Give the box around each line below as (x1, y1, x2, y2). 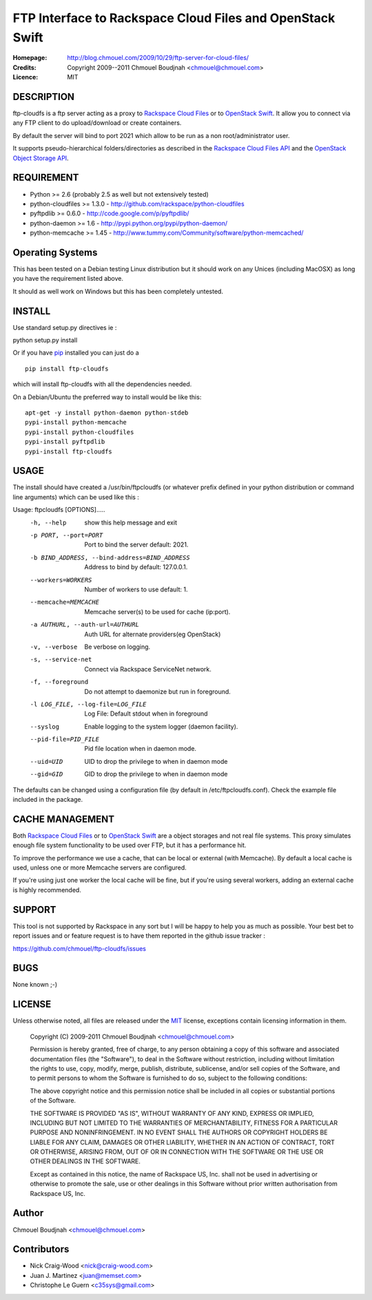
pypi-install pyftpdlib (25, 438, 105, 446)
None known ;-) (12, 981, 58, 989)
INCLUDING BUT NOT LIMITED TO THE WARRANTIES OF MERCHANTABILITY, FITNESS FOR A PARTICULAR (30, 1119, 338, 1127)
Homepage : (12, 54, 48, 62)
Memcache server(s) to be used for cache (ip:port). (84, 607, 231, 615)
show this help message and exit (84, 518, 177, 526)
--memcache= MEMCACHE (30, 598, 100, 607)
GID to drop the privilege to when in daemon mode (84, 770, 228, 778)
